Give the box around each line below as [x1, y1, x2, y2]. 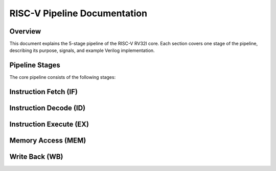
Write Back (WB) [9, 153, 63, 161]
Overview [9, 27, 41, 36]
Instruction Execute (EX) [9, 120, 89, 129]
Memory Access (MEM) [9, 136, 86, 145]
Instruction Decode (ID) [9, 104, 86, 112]
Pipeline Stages [9, 61, 61, 70]
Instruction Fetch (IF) [9, 88, 78, 96]
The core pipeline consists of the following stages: [9, 74, 116, 80]
